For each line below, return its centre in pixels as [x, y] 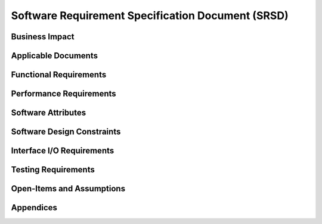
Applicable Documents [55, 56]
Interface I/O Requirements [63, 151]
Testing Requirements [53, 170]
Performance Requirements [64, 94]
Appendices [34, 208]
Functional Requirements [59, 75]
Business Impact [43, 37]
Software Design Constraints [66, 132]
